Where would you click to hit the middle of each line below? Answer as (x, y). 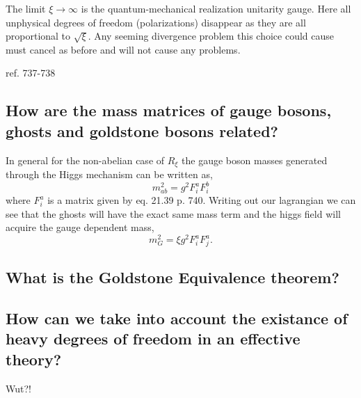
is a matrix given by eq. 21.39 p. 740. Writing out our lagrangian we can (202, 200)
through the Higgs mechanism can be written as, (109, 174)
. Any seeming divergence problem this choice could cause (211, 36)
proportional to (38, 36)
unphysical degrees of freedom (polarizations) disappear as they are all (156, 22)
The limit (26, 8)
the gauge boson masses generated (255, 160)
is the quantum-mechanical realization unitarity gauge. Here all (216, 8)
